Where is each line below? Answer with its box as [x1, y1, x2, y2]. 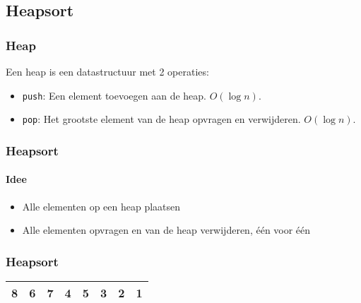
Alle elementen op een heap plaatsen [22, 198, 181, 213]
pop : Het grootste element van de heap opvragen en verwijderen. [22, 112, 301, 126]
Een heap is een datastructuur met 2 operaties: [6, 64, 209, 78]
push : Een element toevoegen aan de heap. [22, 88, 206, 102]
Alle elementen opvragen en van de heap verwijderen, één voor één [22, 222, 311, 237]
